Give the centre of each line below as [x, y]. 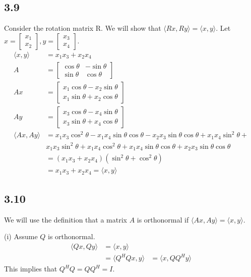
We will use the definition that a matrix [66, 219]
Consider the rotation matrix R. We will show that [83, 28]
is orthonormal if [163, 219]
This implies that [31, 269]
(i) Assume [21, 236]
